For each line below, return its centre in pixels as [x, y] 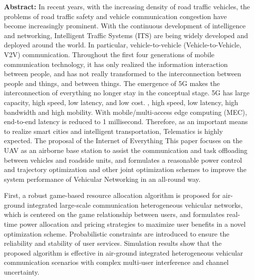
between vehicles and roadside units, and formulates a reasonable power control [123, 160]
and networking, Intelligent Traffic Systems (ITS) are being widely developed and [126, 35]
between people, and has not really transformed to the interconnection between [123, 74]
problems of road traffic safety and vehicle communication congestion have [115, 16]
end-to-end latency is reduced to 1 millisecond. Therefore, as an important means [126, 121]
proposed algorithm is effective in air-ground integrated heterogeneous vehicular [124, 252]
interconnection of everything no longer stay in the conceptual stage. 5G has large [127, 93]
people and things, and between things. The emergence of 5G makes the [112, 83]
